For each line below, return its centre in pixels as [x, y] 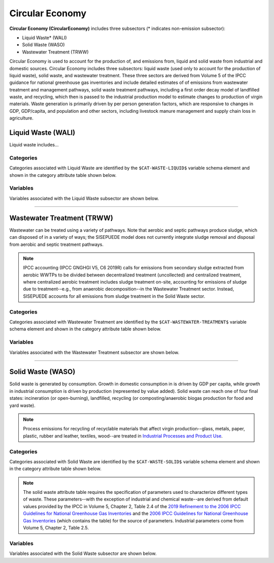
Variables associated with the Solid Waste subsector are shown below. [83, 553]
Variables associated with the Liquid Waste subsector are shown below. [84, 198]
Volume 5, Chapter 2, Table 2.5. [56, 528]
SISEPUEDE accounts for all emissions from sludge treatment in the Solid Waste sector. [114, 296]
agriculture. [22, 118]
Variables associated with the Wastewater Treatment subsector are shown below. [94, 352]
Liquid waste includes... [34, 145]
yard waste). [22, 405]
